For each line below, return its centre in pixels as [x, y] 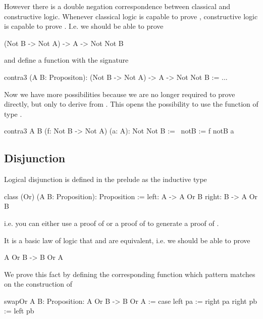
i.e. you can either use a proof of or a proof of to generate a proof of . [112, 223]
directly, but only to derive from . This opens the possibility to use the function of [131, 104]
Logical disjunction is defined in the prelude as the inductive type [106, 179]
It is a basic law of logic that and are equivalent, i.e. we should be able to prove [127, 240]
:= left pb [19, 311]
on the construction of [38, 284]
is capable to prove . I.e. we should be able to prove [84, 26]
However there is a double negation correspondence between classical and [117, 6]
